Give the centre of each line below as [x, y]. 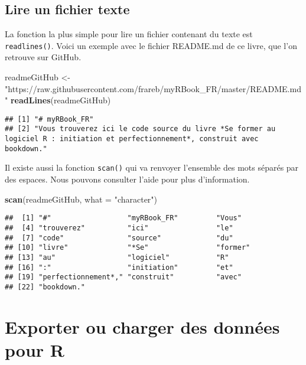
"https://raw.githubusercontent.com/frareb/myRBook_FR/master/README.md [153, 88]
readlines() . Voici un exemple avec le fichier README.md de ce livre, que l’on [151, 45]
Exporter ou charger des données [142, 326]
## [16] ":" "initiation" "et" [119, 267]
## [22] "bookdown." [45, 287]
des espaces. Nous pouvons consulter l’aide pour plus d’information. [127, 179]
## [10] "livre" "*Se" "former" [128, 248]
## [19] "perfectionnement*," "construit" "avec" [123, 277]
